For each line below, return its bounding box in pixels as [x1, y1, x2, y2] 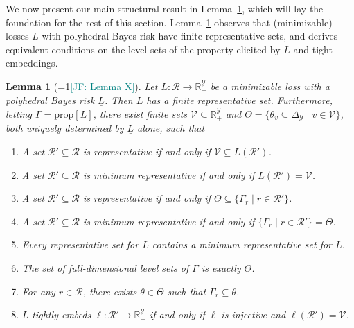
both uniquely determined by [6, 121, 124, 135]
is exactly [201, 261, 241, 275]
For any [21, 284, 55, 298]
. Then [104, 93, 133, 107]
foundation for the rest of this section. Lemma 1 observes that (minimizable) [6, 15, 333, 29]
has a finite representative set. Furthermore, [146, 93, 333, 107]
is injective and [221, 307, 286, 322]
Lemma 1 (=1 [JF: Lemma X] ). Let [6, 78, 158, 93]
